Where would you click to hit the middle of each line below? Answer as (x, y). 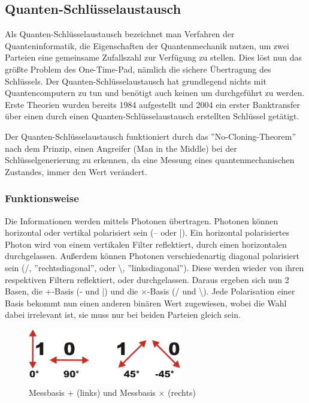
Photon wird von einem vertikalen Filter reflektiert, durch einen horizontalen (146, 244)
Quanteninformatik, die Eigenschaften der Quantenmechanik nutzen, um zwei (147, 45)
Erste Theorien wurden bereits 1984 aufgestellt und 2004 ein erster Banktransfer (153, 104)
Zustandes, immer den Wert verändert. (76, 171)
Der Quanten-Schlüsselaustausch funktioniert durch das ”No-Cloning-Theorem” (151, 136)
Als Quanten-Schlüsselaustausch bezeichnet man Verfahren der (120, 34)
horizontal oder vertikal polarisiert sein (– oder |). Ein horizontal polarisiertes (147, 232)
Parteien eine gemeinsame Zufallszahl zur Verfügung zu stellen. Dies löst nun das (154, 57)
